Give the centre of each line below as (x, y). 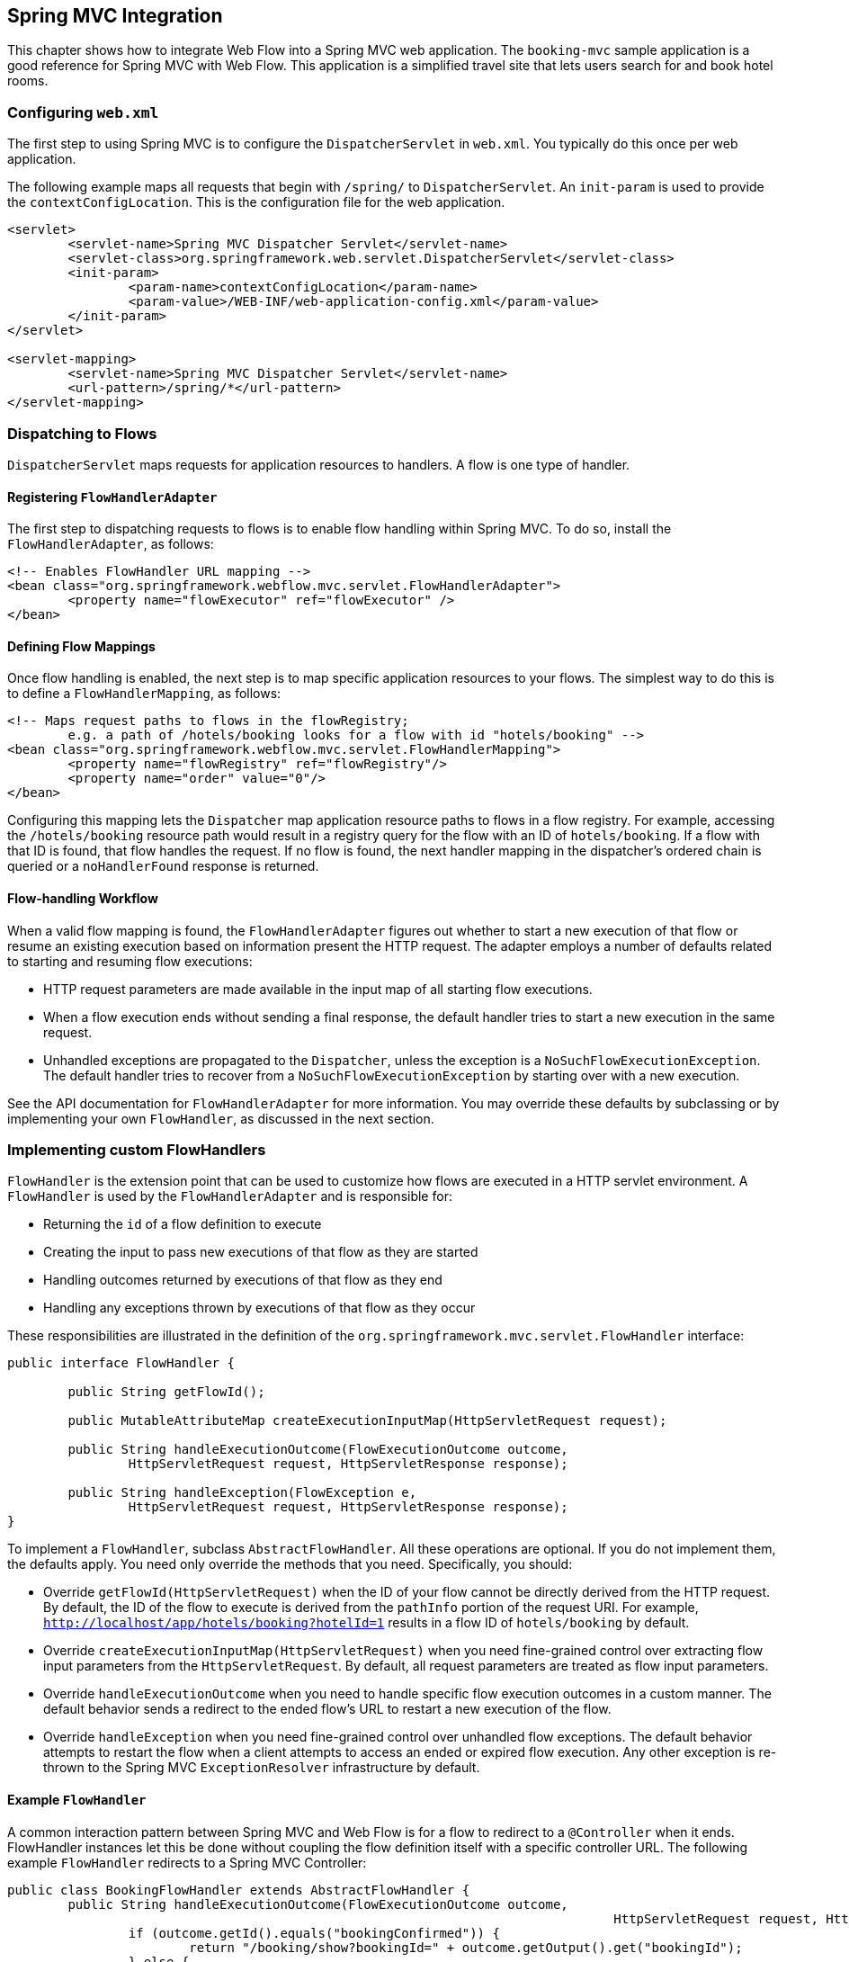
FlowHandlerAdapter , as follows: (111, 544)
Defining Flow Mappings (81, 646)
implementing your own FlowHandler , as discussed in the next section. (221, 1118)
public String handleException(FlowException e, (242, 1493)
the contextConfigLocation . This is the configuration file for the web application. (256, 202)
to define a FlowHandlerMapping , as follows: (144, 694)
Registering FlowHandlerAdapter (112, 497)
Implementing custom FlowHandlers (137, 1149)
